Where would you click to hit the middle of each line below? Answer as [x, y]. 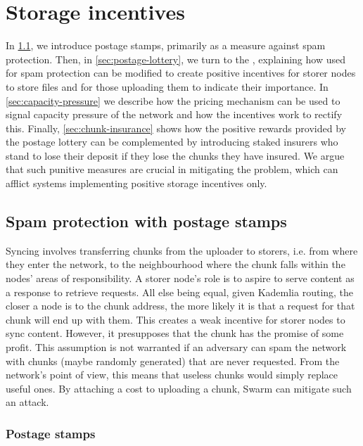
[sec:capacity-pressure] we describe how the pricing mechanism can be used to [173, 100]
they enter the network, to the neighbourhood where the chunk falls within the [176, 264]
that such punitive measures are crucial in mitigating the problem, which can [172, 169]
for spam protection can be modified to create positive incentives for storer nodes [181, 73]
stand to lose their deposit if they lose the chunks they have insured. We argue [175, 155]
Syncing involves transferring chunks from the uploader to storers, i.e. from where [182, 250]
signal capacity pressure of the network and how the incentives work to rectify [174, 114]
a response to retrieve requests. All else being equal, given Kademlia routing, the [180, 292]
